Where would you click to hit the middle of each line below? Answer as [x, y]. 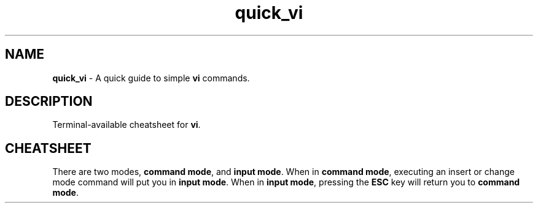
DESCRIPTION [49, 102]
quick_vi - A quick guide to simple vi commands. [151, 78]
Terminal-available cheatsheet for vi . [127, 125]
